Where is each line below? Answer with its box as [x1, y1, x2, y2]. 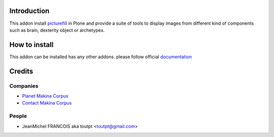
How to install [9, 40, 54, 49]
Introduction [9, 7, 50, 15]
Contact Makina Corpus [22, 100, 72, 106]
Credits [9, 67, 33, 75]
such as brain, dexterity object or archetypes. [9, 27, 105, 33]
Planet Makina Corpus [22, 93, 68, 99]
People [9, 113, 27, 120]
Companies [9, 82, 39, 89]
